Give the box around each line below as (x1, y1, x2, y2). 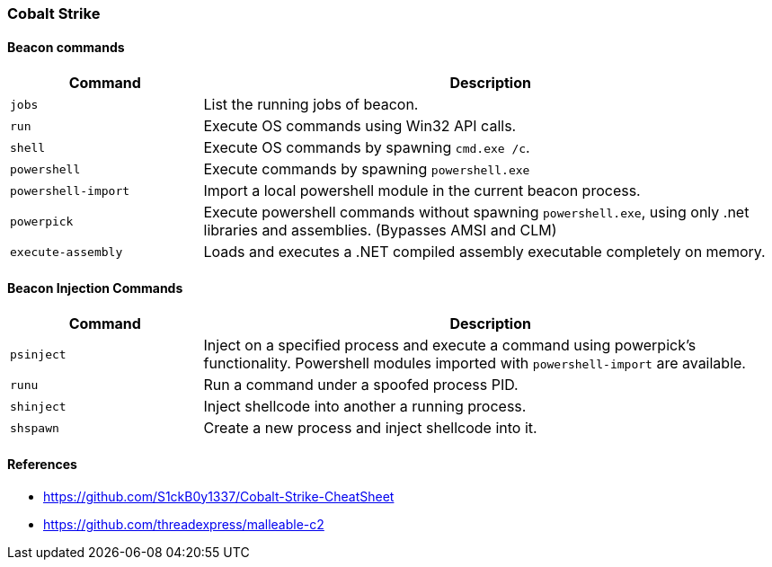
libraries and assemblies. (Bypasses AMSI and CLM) (203, 221, 557, 240)
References (7, 456, 77, 473)
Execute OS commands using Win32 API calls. (203, 117, 517, 136)
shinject (10, 399, 67, 413)
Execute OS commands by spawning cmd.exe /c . (203, 138, 530, 157)
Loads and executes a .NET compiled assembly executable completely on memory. (203, 243, 766, 261)
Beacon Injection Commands (7, 279, 183, 296)
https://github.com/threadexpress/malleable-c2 (43, 516, 324, 532)
